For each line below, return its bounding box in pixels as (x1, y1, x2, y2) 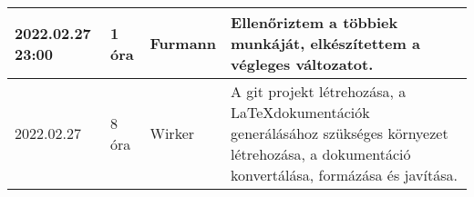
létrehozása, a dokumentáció (231, 143, 411, 164)
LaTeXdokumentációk (231, 102, 370, 123)
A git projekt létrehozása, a (231, 81, 407, 102)
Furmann (149, 33, 217, 54)
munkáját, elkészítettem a (231, 33, 420, 54)
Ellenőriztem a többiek (231, 12, 398, 33)
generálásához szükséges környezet (231, 123, 448, 143)
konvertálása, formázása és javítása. (231, 164, 458, 185)
